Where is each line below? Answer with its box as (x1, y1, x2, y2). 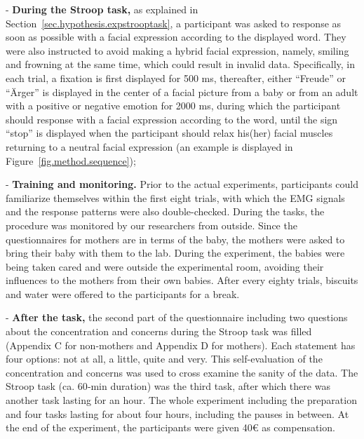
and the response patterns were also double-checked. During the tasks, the (6, 204, 325, 219)
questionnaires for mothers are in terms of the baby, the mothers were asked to (6, 231, 345, 246)
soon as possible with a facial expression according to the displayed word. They (6, 29, 346, 44)
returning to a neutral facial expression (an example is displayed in (6, 139, 293, 154)
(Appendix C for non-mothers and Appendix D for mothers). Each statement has (6, 337, 356, 352)
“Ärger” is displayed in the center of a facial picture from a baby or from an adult (6, 84, 358, 99)
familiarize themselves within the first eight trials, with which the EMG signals (6, 190, 345, 205)
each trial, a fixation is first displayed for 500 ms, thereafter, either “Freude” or (6, 70, 346, 85)
